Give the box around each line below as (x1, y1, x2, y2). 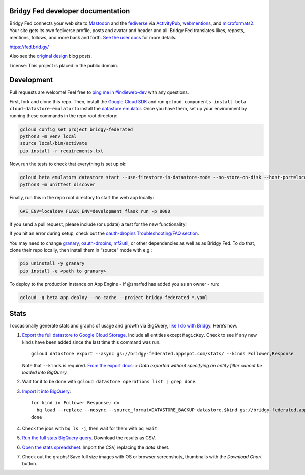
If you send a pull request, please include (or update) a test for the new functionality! (9, 221, 187, 227)
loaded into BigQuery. (22, 369, 68, 375)
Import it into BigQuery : (22, 388, 71, 394)
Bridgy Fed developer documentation (9, 7, 130, 15)
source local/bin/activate (20, 140, 87, 146)
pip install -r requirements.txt (20, 147, 104, 154)
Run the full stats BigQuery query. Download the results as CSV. (22, 435, 156, 441)
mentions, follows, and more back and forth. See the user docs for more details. (9, 35, 177, 41)
